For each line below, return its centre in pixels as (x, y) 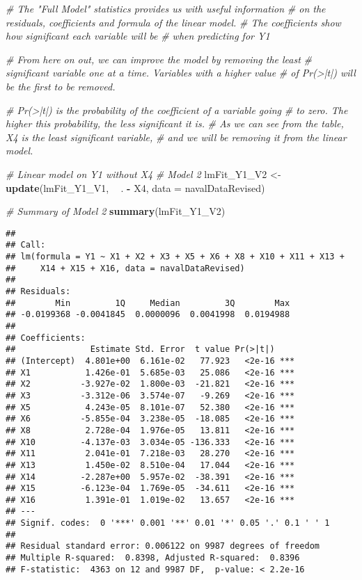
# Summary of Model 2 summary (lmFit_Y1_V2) (116, 211)
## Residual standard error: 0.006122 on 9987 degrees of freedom (163, 546)
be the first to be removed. (61, 86)
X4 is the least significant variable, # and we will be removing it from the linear (176, 137)
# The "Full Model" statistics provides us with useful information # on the (166, 8)
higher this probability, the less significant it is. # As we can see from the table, (175, 123)
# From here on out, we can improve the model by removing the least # (159, 59)
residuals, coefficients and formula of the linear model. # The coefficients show (173, 22)
